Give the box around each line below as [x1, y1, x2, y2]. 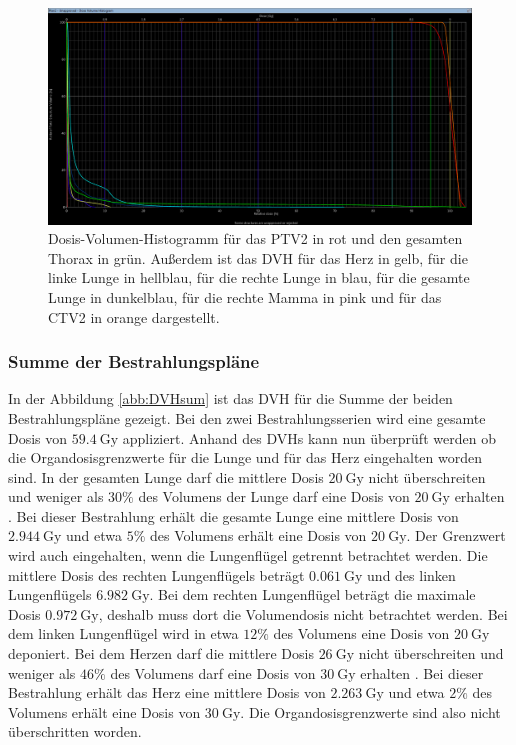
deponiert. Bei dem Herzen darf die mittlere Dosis [8, 643, 314, 664]
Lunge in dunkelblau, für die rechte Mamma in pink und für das [48, 286, 442, 307]
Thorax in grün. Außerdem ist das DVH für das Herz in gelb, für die [48, 247, 468, 268]
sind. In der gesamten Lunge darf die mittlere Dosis [8, 466, 324, 487]
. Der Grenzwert [406, 525, 506, 546]
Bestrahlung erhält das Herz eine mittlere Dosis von [8, 682, 326, 703]
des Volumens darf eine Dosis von [110, 662, 316, 683]
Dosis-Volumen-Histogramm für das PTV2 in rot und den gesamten [48, 228, 463, 249]
